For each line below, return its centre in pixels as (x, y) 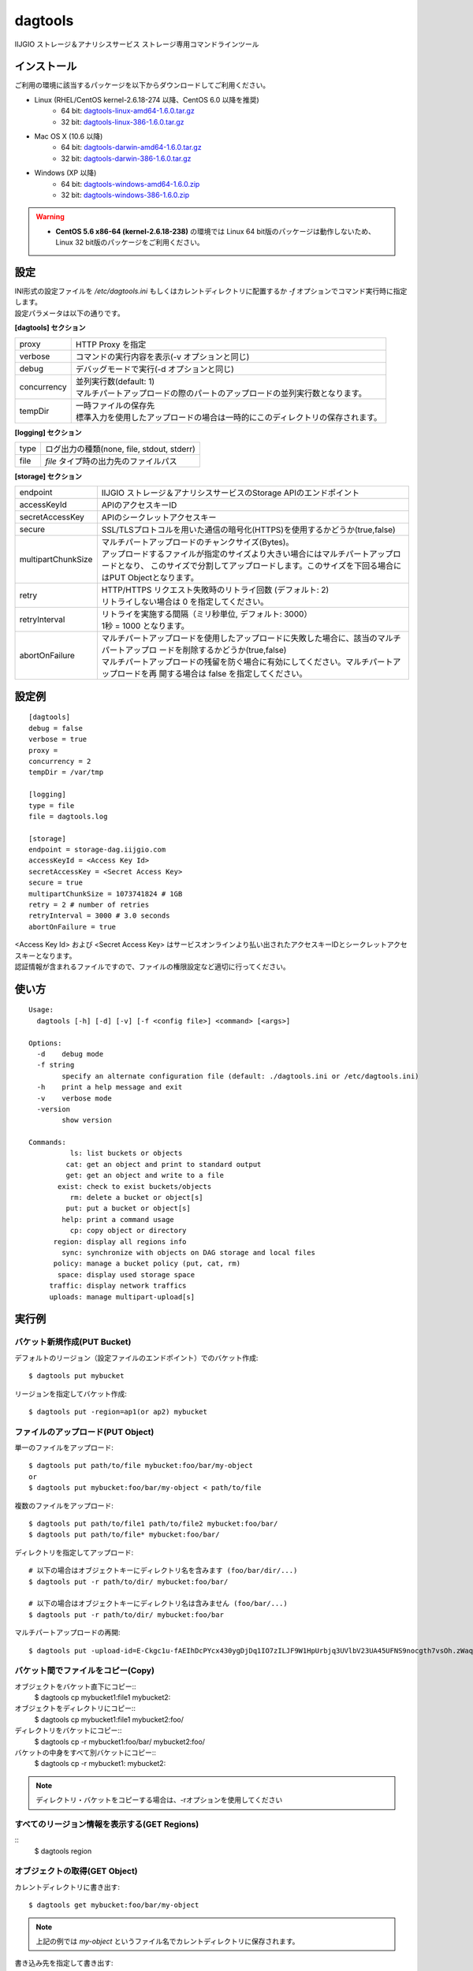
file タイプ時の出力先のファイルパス (111, 461)
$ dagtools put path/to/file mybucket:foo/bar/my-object (141, 1466)
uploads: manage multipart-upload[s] (122, 1297)
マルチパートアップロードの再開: (68, 1633)
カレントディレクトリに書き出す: (67, 1887)
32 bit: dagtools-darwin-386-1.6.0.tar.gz (126, 158)
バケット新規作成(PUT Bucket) (73, 1342)
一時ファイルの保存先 (115, 405)
